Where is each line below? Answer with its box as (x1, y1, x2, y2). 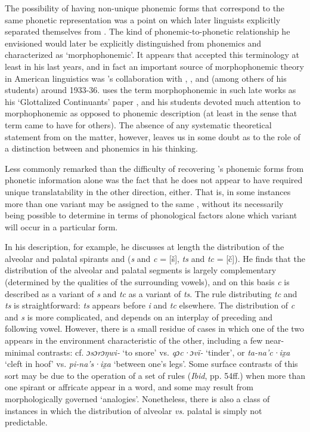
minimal (5, 345, 35, 358)
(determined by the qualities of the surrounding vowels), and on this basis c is (5, 276, 290, 288)
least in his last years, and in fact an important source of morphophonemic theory (5, 60, 304, 72)
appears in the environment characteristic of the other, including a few (5, 334, 263, 347)
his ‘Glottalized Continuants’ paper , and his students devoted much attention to (5, 95, 300, 107)
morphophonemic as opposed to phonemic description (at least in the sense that (5, 107, 297, 119)
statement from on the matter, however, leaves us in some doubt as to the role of (5, 130, 300, 143)
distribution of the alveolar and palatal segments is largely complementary (5, 264, 277, 276)
